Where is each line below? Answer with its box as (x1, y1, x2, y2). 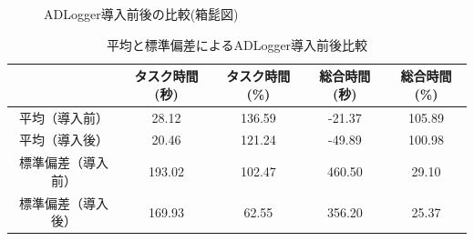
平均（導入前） (18, 107, 108, 126)
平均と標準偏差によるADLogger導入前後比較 (106, 35, 368, 54)
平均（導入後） (18, 130, 108, 149)
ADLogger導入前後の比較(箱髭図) (44, 5, 239, 23)
